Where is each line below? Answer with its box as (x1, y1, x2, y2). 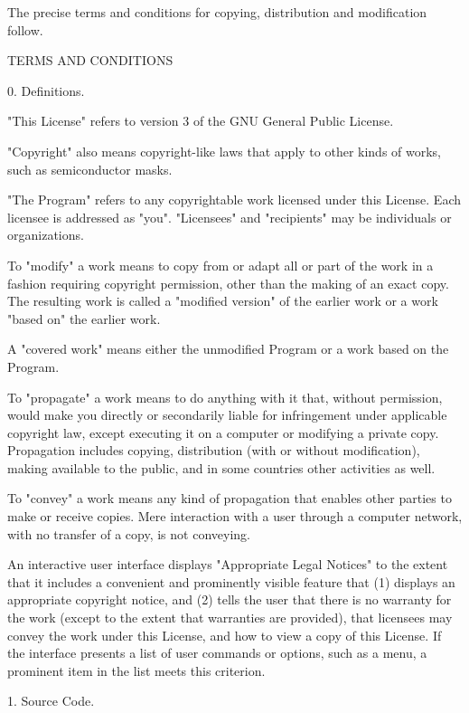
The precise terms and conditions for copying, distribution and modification (7, 3, 427, 21)
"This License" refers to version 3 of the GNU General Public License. (7, 111, 394, 130)
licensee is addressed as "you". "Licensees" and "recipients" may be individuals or (7, 207, 452, 226)
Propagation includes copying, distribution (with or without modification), (7, 441, 420, 460)
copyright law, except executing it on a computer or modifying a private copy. (7, 423, 439, 442)
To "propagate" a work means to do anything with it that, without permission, (7, 387, 443, 406)
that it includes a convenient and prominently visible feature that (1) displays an (7, 572, 455, 591)
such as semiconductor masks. (7, 159, 173, 178)
